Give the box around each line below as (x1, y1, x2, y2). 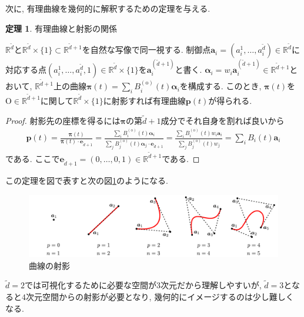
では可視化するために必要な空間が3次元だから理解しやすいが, (24, 279, 262, 291)
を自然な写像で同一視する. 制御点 (82, 43, 211, 56)
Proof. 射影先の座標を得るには (5, 114, 121, 126)
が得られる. (208, 94, 252, 106)
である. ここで (5, 152, 60, 164)
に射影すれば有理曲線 (103, 94, 186, 106)
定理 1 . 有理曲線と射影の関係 (5, 22, 117, 34)
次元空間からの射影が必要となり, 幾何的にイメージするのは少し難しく (26, 291, 294, 303)
